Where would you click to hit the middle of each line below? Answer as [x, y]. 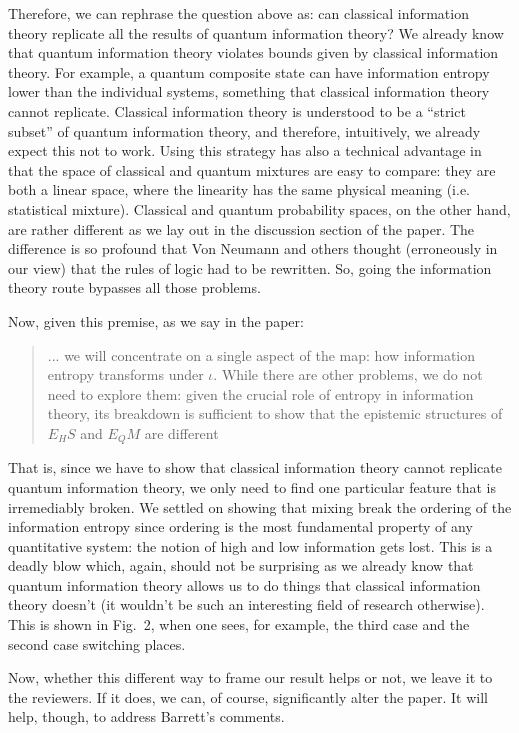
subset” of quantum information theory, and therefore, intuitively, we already [244, 130]
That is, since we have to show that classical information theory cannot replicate [255, 467]
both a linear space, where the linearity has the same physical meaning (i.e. [239, 189]
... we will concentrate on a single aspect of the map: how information [261, 354]
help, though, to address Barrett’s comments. [146, 716]
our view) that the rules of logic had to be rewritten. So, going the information [250, 267]
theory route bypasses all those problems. [134, 287]
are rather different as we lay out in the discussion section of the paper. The [241, 228]
